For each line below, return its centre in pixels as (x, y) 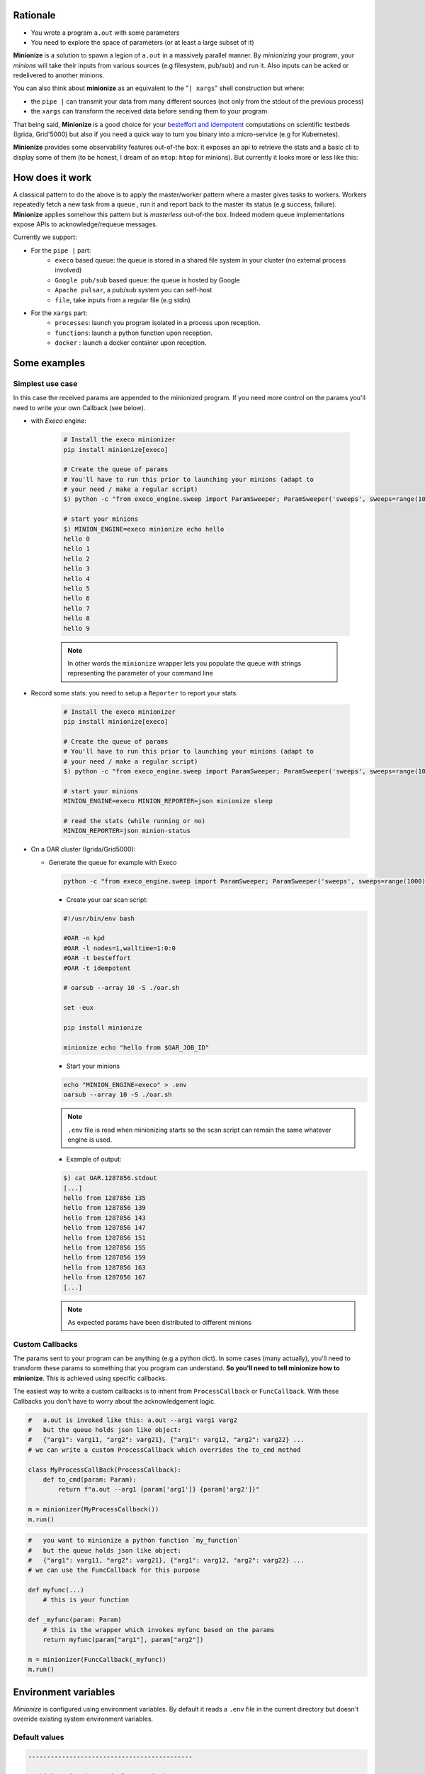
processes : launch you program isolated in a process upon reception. (158, 323)
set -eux (79, 1008)
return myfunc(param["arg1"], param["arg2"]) (123, 1640)
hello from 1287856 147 (105, 1228)
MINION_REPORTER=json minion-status (127, 831)
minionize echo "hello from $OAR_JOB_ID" (136, 1047)
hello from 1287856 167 (105, 1278)
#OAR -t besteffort (97, 958)
